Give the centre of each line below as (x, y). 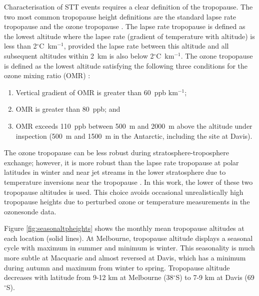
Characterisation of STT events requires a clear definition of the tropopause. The (128, 7)
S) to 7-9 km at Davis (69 (215, 277)
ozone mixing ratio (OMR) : (47, 75)
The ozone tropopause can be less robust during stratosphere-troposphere (116, 153)
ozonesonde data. (30, 211)
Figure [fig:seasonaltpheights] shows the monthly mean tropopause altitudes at (124, 228)
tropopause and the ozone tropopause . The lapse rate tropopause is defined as (125, 26)
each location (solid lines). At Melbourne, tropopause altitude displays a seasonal (128, 238)
